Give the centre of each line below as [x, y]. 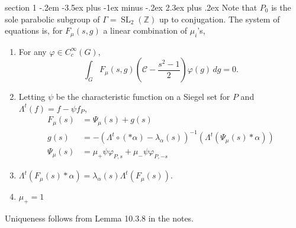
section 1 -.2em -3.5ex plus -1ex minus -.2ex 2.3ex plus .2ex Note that [131, 7]
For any [33, 51]
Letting [32, 97]
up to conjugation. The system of [219, 19]
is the [281, 7]
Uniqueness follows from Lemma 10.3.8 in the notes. [99, 218]
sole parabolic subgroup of [52, 19]
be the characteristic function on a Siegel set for [143, 97]
